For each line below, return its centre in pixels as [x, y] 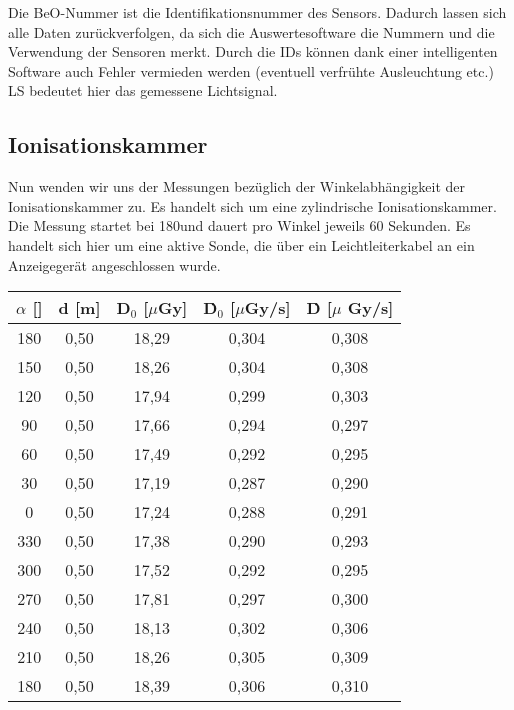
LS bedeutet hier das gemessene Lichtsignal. [143, 90]
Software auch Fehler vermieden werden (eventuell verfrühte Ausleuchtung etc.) [251, 70]
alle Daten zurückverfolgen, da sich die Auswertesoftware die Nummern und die [251, 31]
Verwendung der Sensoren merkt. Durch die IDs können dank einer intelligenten [253, 51]
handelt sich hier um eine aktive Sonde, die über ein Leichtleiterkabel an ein [241, 244]
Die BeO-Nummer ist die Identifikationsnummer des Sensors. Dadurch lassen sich [257, 12]
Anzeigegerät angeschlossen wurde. [114, 264]
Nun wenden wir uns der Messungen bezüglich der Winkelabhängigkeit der [236, 186]
